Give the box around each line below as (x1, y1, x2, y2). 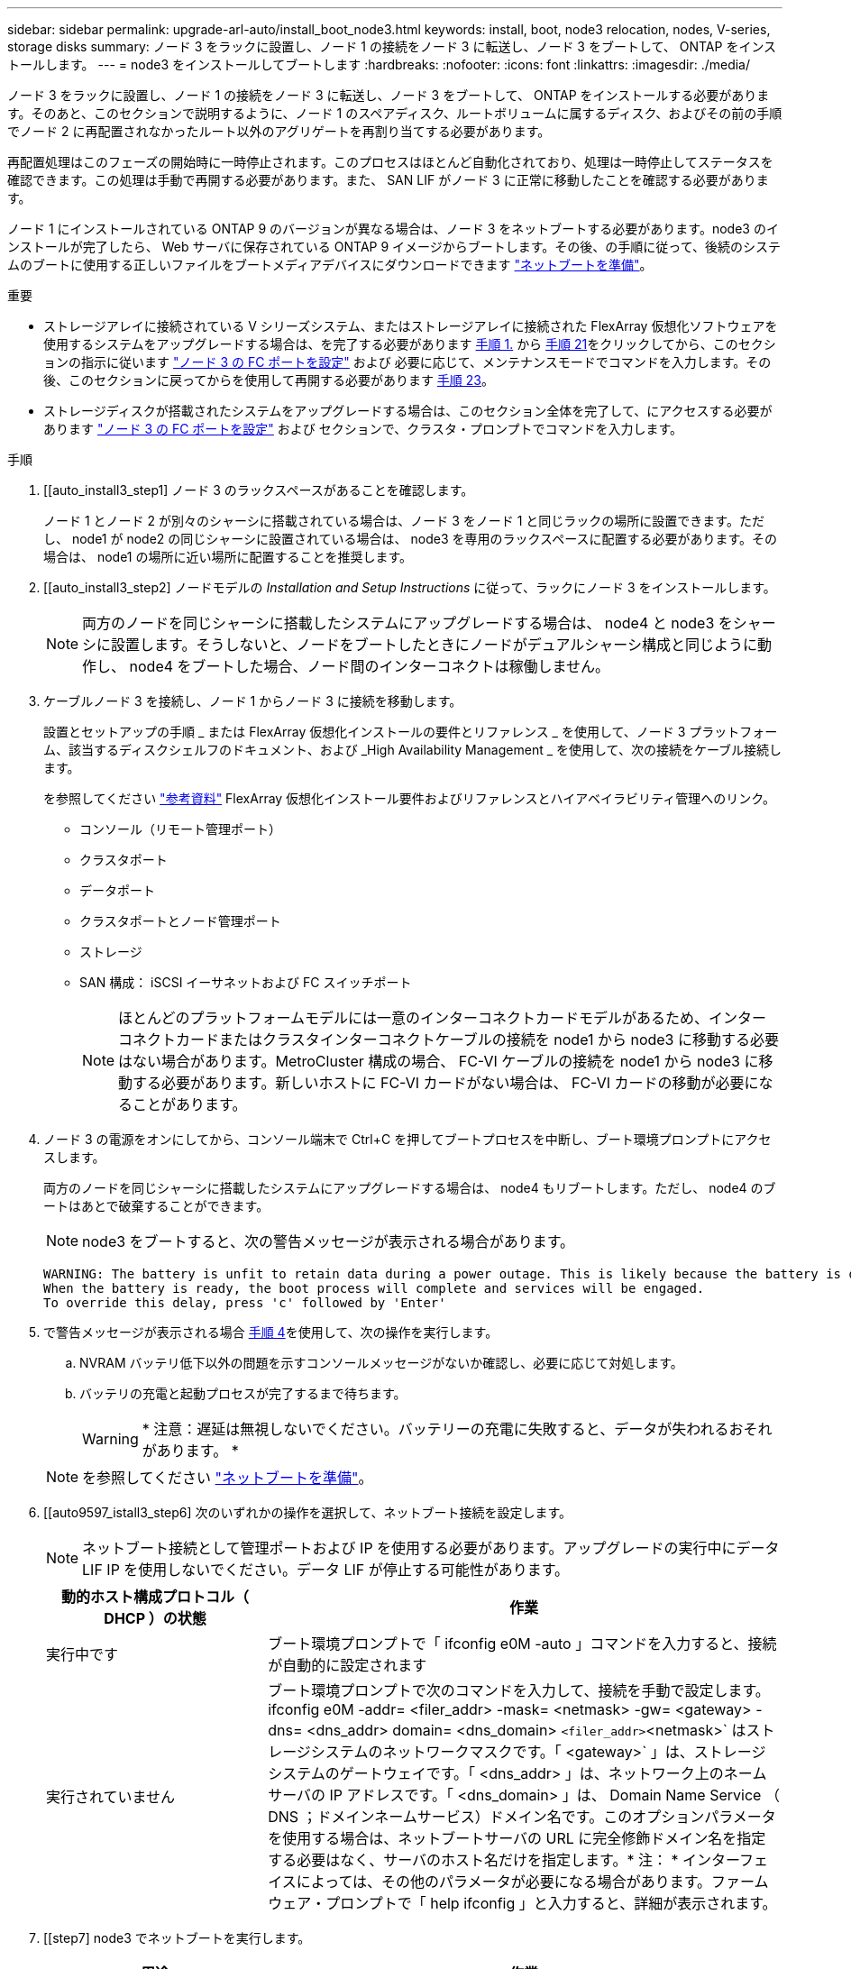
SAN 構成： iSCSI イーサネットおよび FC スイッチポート (79, 975, 412, 990)
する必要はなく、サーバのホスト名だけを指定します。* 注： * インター (268, 1851, 739, 1869)
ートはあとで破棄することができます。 (43, 1198, 270, 1213)
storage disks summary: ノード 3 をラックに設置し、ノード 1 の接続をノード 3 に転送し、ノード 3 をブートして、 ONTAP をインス (7, 39, 777, 54)
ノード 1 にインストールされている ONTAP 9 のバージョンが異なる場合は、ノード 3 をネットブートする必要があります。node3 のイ (7, 221, 779, 236)
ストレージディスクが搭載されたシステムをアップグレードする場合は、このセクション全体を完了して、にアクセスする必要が (43, 403, 773, 418)
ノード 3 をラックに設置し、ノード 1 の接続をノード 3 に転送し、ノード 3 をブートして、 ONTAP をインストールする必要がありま (7, 87, 770, 103)
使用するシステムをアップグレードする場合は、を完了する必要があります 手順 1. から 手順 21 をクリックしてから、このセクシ (43, 336, 776, 352)
